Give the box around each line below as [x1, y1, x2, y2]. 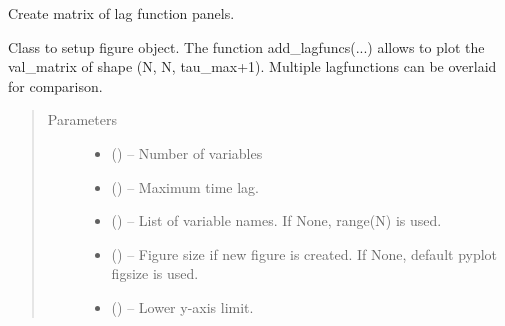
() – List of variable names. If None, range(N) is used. [111, 210, 442, 231]
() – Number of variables [111, 142, 263, 163]
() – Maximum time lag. [111, 176, 259, 197]
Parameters [47, 109, 117, 130]
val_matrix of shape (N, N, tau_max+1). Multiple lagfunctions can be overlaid [8, 56, 497, 77]
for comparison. [8, 75, 103, 96]
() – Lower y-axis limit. [111, 296, 254, 317]
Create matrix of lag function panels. [8, 3, 235, 23]
